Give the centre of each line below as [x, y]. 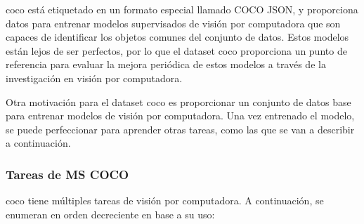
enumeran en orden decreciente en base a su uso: [110, 214]
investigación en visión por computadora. [94, 78]
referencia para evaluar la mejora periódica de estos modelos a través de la [166, 64]
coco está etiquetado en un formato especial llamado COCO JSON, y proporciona [182, 9]
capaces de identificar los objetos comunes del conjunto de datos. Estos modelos [177, 37]
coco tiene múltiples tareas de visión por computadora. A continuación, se [165, 200]
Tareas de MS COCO [67, 174]
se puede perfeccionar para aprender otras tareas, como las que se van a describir [180, 129]
